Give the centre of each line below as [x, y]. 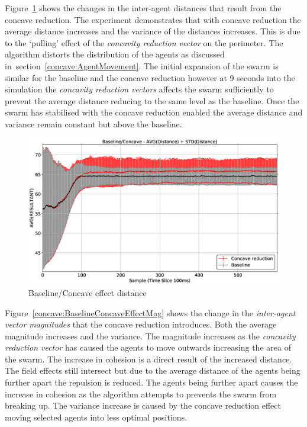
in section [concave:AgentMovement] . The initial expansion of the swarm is [142, 65]
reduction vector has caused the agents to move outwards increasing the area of [148, 347]
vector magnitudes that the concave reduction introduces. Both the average [141, 324]
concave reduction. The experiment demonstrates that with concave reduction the [153, 19]
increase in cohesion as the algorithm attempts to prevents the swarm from [141, 394]
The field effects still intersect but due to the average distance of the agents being [153, 370]
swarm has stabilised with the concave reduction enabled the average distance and [154, 112]
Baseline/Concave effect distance [88, 292]
